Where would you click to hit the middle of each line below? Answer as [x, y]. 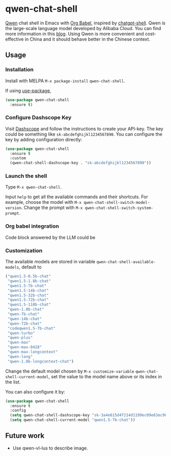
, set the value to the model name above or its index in [105, 376]
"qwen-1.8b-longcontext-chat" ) [40, 361]
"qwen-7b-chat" [23, 314]
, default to [30, 267]
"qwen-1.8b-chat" [26, 310]
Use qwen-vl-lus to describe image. [50, 448]
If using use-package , [28, 90]
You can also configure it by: [35, 391]
